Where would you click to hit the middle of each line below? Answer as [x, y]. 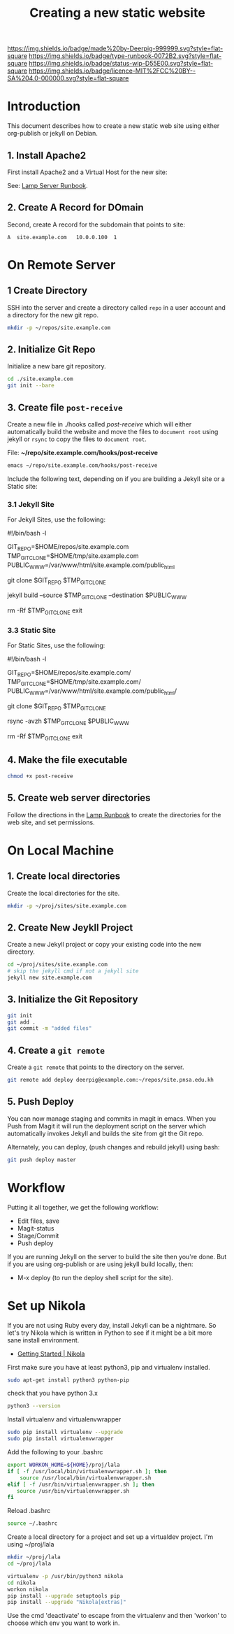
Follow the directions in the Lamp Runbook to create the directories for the [114, 815]
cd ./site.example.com [40, 379]
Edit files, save [38, 1221]
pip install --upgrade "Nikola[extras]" [67, 1603]
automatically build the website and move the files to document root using [113, 432]
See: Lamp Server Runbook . [48, 185]
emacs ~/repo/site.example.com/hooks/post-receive [82, 466]
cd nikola [22, 1583]
